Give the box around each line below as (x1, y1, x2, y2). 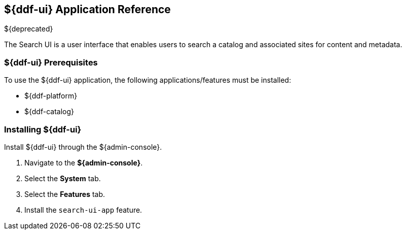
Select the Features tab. (24, 189, 105, 198)
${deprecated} (4, 24, 53, 34)
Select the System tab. (24, 174, 101, 183)
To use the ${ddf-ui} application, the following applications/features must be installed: (4, 76, 291, 85)
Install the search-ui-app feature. (24, 205, 142, 214)
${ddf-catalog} (24, 107, 75, 116)
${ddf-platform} (24, 91, 78, 101)
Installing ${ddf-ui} (4, 124, 82, 135)
